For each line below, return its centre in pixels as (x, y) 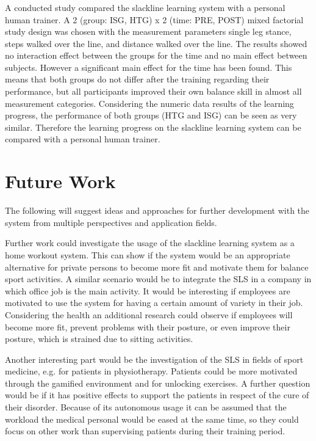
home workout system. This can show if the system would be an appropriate (148, 254)
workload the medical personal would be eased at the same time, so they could (152, 419)
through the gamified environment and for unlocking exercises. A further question (158, 383)
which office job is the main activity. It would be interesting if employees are (148, 290)
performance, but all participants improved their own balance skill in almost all (153, 91)
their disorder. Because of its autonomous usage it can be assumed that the (146, 407)
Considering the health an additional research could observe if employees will (149, 314)
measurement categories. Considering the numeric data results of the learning (149, 103)
